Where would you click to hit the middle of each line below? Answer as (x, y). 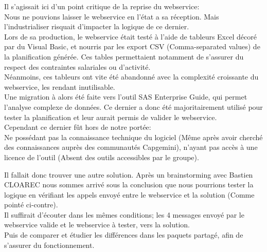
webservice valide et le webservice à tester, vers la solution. (97, 225)
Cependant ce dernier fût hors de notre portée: (78, 127)
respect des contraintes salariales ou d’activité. (77, 66)
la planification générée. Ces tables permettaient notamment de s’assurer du (124, 56)
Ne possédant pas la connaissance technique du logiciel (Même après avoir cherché (133, 137)
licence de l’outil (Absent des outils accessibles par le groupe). (102, 157)
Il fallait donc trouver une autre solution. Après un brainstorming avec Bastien (129, 174)
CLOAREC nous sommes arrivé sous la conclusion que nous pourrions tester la (129, 185)
